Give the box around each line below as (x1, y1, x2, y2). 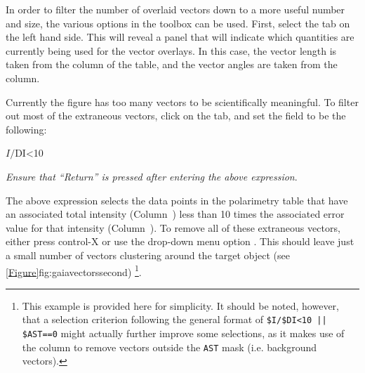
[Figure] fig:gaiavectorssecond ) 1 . (6, 262, 142, 279)
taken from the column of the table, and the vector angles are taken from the (6, 57, 338, 72)
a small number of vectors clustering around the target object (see (6, 247, 290, 262)
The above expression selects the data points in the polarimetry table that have (6, 192, 348, 207)
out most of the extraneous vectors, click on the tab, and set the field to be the (6, 108, 346, 123)
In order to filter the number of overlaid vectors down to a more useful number (6, 2, 345, 16)
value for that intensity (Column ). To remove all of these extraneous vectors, (6, 220, 340, 235)
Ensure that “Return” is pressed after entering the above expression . (6, 169, 298, 183)
